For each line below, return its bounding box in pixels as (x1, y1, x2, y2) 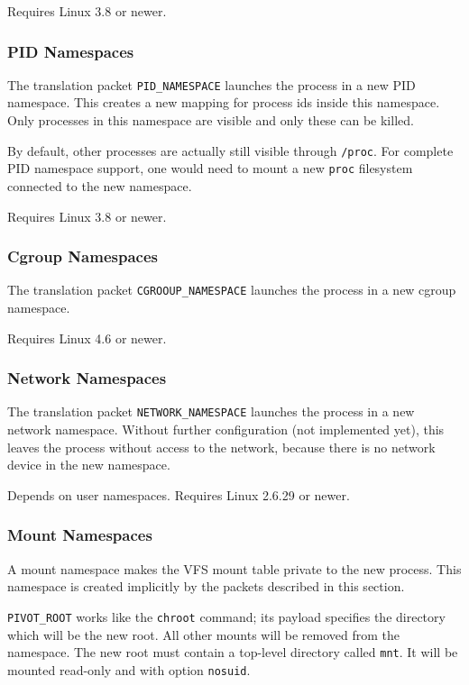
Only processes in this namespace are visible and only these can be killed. (7, 111, 414, 130)
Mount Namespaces (7, 524, 152, 546)
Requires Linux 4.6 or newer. (7, 328, 167, 347)
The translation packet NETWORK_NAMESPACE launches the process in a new (7, 402, 415, 421)
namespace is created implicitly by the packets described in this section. (7, 577, 405, 596)
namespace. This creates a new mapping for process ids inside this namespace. (7, 93, 440, 112)
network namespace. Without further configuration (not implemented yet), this (7, 420, 445, 439)
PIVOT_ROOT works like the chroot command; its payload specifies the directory (7, 607, 446, 626)
